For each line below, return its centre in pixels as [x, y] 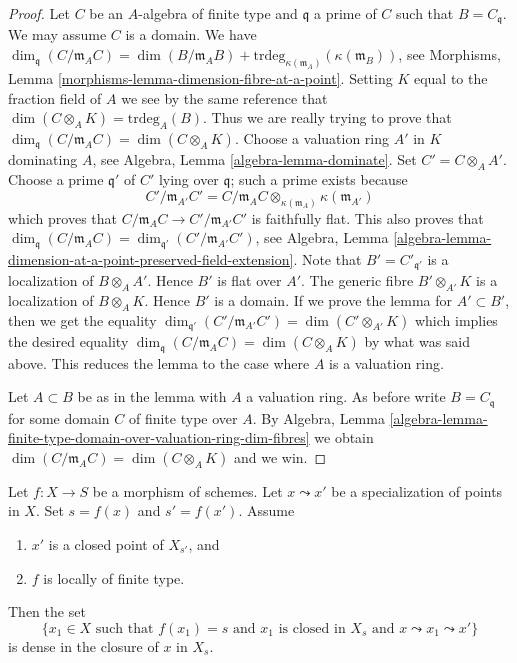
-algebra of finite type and [218, 13]
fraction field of [55, 97]
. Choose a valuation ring [312, 137]
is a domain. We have [191, 34]
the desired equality [68, 341]
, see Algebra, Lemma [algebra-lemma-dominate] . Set [254, 159]
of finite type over [183, 417]
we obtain [344, 437]
